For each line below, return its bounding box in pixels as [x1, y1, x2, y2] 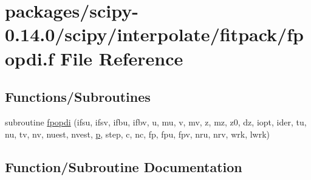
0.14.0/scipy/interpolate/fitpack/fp [5, 22, 304, 47]
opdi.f [5, 45, 54, 70]
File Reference [60, 45, 183, 70]
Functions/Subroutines [5, 87, 151, 106]
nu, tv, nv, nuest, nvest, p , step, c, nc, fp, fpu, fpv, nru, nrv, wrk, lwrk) [5, 127, 270, 140]
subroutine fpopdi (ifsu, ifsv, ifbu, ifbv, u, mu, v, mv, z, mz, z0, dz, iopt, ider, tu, [5, 115, 307, 128]
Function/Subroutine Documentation [5, 157, 242, 176]
